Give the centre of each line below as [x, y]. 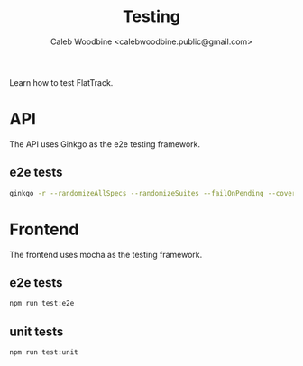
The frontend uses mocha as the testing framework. [106, 254]
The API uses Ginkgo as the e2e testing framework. [105, 144]
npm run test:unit [44, 352]
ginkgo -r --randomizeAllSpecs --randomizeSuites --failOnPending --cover [153, 193]
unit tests [37, 331]
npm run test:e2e [42, 304]
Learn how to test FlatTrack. [61, 82]
